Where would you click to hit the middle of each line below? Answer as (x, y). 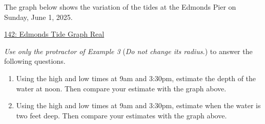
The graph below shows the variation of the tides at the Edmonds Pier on (120, 7)
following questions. (35, 61)
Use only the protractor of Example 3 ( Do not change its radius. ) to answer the (128, 51)
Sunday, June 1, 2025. (38, 17)
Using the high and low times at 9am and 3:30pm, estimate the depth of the (136, 78)
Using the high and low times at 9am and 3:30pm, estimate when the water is (138, 105)
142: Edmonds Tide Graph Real (54, 34)
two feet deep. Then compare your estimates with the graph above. (121, 115)
